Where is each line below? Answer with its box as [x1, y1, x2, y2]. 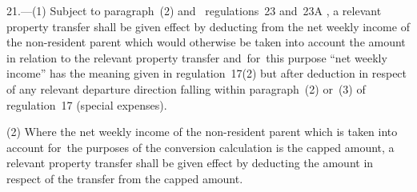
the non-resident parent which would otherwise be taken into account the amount [6, 34, 406, 50]
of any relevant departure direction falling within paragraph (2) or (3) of [6, 80, 366, 97]
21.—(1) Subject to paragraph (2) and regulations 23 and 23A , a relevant [6, 2, 382, 18]
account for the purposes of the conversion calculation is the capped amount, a [6, 138, 395, 155]
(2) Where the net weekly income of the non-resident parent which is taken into [6, 123, 398, 140]
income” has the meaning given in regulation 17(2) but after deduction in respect [6, 65, 407, 82]
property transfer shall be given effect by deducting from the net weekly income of [6, 18, 410, 34]
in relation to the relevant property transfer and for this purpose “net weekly [6, 49, 387, 66]
